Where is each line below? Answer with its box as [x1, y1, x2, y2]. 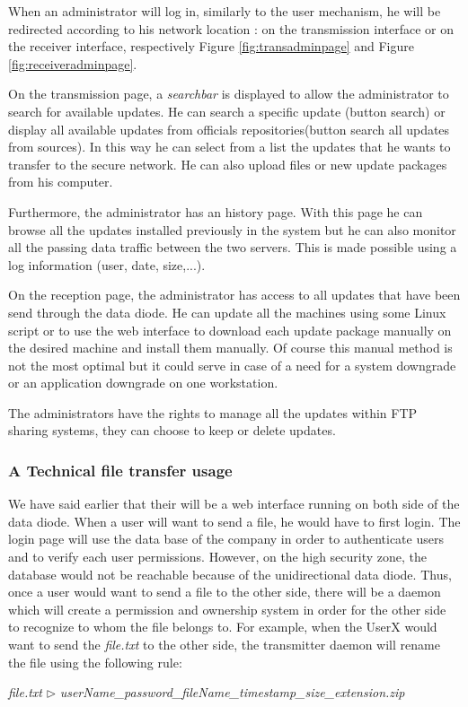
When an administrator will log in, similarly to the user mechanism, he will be [8, 2, 441, 20]
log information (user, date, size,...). [8, 255, 206, 274]
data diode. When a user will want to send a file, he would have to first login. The [8, 511, 461, 530]
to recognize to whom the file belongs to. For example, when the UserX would [8, 617, 437, 636]
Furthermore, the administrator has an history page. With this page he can [8, 202, 423, 221]
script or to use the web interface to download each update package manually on [8, 320, 452, 339]
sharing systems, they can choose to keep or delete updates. [8, 421, 336, 440]
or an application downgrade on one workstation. [8, 373, 278, 392]
